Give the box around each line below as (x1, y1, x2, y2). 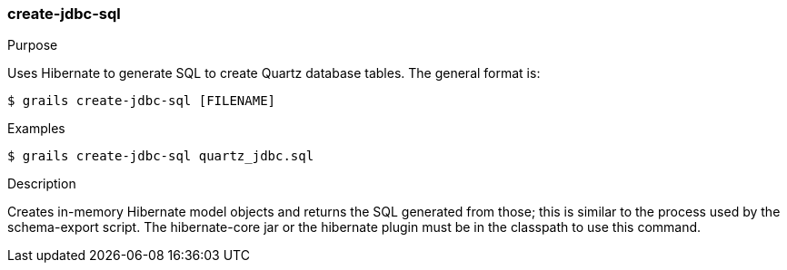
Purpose (7, 37, 58, 53)
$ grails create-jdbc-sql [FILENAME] (7, 93, 276, 109)
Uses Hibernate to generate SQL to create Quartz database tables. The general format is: (7, 65, 541, 82)
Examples (7, 121, 65, 137)
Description (7, 176, 76, 192)
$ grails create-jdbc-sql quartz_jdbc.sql (7, 149, 314, 164)
